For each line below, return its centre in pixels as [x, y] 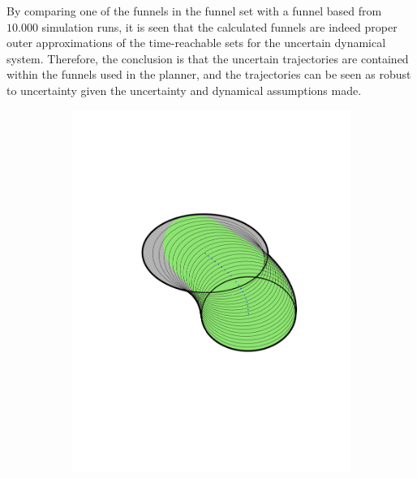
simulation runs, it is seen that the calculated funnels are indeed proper [219, 26]
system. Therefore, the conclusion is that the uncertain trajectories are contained [208, 58]
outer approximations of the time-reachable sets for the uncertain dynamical [196, 43]
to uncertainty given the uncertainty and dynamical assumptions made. [184, 90]
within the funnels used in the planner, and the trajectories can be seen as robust [209, 74]
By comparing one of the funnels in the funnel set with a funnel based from [194, 11]
